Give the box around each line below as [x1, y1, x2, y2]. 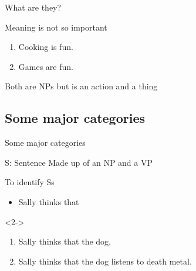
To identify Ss [5, 176, 55, 188]
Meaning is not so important [5, 21, 107, 33]
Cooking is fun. [18, 41, 73, 53]
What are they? [5, 1, 62, 13]
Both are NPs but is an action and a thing [5, 80, 158, 92]
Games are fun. [18, 60, 73, 72]
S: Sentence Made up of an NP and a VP [5, 156, 153, 168]
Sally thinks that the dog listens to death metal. [18, 255, 192, 267]
